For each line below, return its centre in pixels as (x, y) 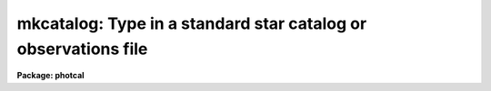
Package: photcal (51, 76)
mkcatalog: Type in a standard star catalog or (192, 23)
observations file (82, 49)
